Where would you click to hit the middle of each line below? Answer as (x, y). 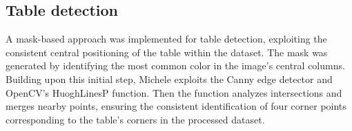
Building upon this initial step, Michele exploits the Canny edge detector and (169, 79)
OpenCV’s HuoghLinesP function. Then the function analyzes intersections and (174, 92)
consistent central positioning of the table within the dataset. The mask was (167, 52)
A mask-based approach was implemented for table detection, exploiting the (166, 39)
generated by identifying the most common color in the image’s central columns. (175, 65)
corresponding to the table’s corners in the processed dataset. (135, 119)
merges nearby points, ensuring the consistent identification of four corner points (176, 106)
